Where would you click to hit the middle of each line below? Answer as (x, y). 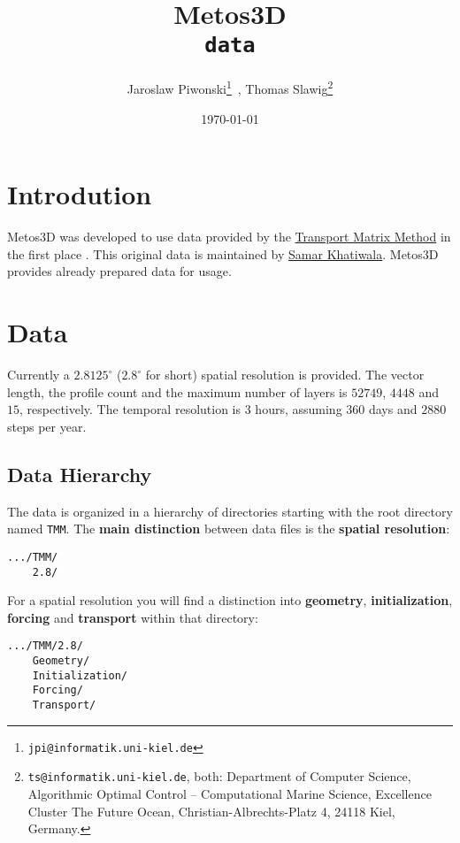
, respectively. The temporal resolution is (130, 409)
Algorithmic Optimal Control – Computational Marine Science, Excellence (230, 794)
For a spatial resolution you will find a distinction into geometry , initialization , (230, 600)
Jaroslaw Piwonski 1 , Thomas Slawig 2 (230, 88)
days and (393, 409)
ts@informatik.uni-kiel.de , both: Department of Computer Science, (219, 776)
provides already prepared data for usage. (119, 271)
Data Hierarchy (80, 474)
